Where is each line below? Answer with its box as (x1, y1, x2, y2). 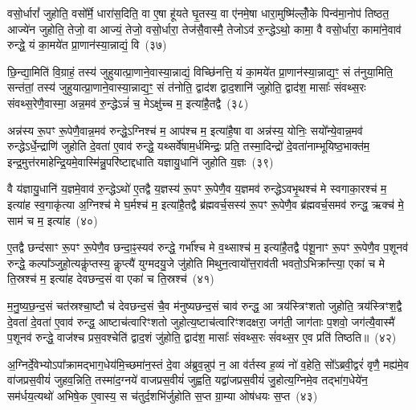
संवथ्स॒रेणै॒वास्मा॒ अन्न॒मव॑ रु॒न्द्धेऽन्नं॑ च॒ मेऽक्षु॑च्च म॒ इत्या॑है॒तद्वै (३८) (7, 94, 249, 111)
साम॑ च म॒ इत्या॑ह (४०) (7, 211, 98, 228)
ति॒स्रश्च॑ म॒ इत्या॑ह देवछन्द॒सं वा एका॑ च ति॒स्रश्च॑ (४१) (7, 270, 214, 287)
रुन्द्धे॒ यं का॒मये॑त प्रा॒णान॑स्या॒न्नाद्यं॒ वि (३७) (7, 36, 167, 53)
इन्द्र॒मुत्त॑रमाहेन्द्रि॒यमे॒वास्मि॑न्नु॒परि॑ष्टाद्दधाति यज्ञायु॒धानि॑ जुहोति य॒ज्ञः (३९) (7, 153, 274, 170)
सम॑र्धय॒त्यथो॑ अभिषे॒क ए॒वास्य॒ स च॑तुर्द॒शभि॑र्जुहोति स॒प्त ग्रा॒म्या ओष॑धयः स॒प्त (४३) (7, 387, 318, 404)
